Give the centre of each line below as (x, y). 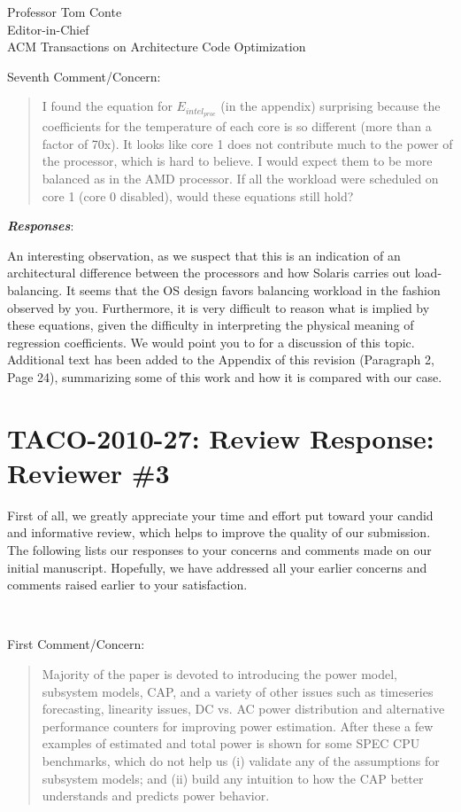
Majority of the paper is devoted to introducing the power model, (220, 674)
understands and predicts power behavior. (156, 796)
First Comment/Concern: (76, 644)
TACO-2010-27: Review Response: (221, 437)
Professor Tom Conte (65, 12)
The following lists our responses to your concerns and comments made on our (219, 550)
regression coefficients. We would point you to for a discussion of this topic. (211, 342)
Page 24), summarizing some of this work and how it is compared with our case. (225, 376)
